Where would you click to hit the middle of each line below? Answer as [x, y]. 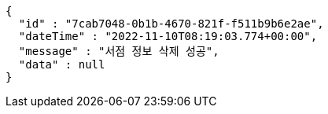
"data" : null [62, 64]
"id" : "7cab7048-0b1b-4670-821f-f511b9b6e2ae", [171, 24]
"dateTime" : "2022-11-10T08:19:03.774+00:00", [168, 36]
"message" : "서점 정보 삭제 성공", [119, 51]
